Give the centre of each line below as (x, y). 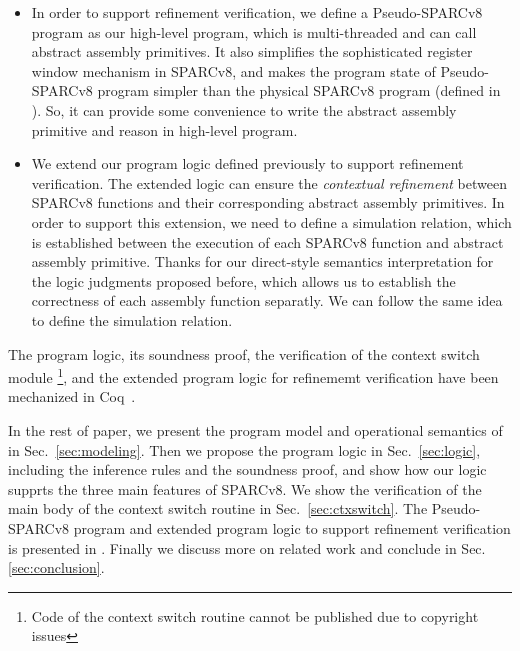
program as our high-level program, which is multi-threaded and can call (254, 31)
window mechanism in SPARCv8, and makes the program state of (233, 70)
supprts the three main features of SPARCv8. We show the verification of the (245, 488)
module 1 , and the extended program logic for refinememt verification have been (253, 375)
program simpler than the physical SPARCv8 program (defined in (299, 90)
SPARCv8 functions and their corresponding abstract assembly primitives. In (268, 202)
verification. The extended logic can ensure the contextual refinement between (269, 182)
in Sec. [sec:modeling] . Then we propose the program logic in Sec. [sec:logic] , (244, 449)
